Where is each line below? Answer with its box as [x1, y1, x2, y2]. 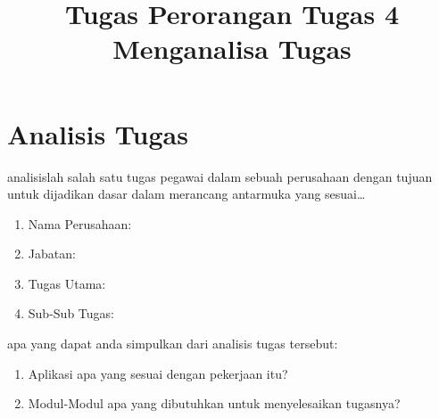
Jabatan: [28, 244, 76, 263]
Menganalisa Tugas [112, 30, 352, 67]
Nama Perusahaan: [28, 214, 132, 233]
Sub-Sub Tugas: [28, 304, 114, 323]
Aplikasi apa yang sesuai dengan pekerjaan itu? [28, 364, 288, 382]
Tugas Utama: [28, 274, 106, 292]
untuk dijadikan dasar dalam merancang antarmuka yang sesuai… [7, 184, 366, 203]
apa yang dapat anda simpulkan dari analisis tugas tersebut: [7, 334, 338, 353]
